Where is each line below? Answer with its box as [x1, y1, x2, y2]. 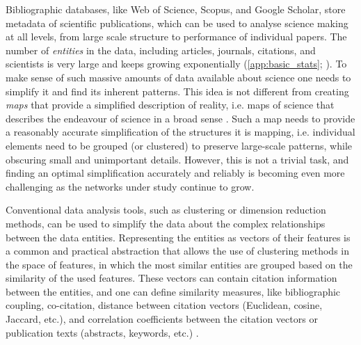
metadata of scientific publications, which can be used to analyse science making [6, 15, 348, 30]
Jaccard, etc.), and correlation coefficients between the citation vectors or [6, 312, 318, 326]
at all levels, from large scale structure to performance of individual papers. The [6, 29, 347, 44]
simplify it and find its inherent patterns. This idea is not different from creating [6, 83, 349, 98]
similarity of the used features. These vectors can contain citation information [6, 271, 337, 285]
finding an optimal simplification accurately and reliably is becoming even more [6, 166, 345, 180]
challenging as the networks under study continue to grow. [6, 179, 255, 193]
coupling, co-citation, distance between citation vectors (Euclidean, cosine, [6, 298, 323, 312]
